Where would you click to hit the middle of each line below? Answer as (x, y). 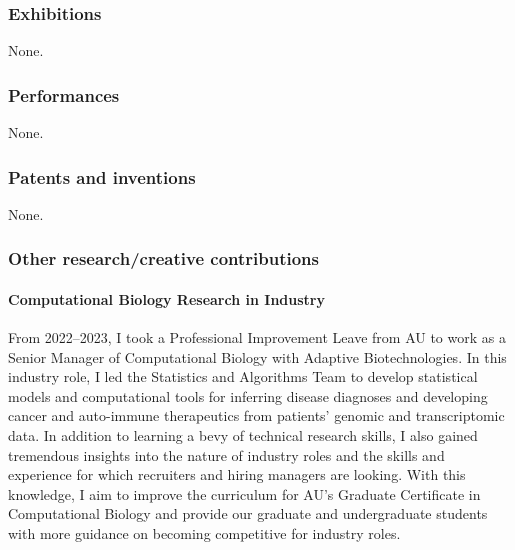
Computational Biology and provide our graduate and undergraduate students (248, 513)
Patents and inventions (102, 176)
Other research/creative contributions (163, 258)
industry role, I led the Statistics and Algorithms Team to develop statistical (243, 376)
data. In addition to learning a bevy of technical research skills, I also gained (243, 435)
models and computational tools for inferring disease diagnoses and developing (248, 395)
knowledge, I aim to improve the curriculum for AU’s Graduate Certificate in (244, 493)
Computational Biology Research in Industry (166, 298)
